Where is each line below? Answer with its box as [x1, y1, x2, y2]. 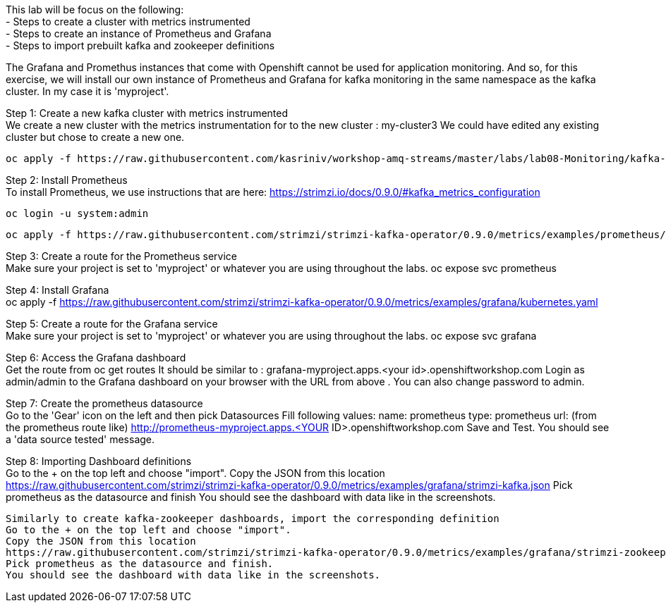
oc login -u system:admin [6, 208, 149, 219]
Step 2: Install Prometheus [6, 174, 128, 186]
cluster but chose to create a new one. [6, 131, 185, 143]
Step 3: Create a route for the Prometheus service [6, 250, 237, 262]
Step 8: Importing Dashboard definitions [6, 455, 192, 467]
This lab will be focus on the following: [6, 4, 184, 15]
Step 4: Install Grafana [6, 284, 109, 296]
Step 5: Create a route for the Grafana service [6, 318, 218, 330]
